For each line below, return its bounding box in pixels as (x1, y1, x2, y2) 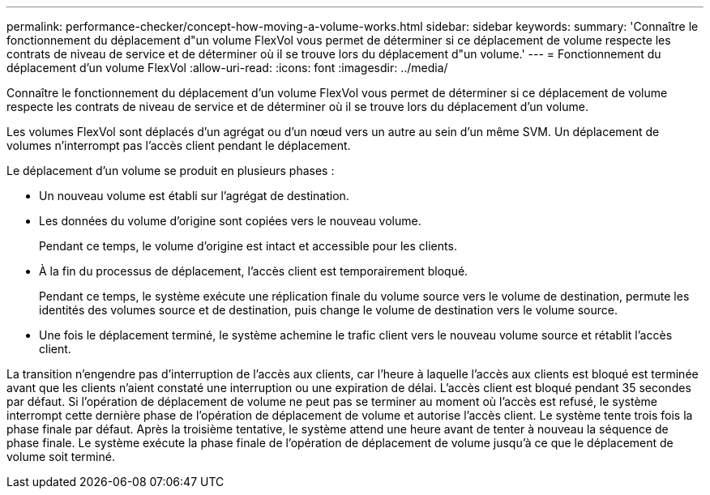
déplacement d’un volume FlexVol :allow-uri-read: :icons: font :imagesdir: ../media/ (6, 61, 448, 75)
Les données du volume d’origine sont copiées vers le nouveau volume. (39, 214, 421, 228)
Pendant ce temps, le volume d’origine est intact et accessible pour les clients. (39, 239, 457, 253)
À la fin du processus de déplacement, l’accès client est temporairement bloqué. (39, 264, 468, 278)
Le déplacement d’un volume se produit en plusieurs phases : (6, 164, 335, 177)
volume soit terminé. (6, 450, 115, 463)
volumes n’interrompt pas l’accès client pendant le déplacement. (6, 139, 351, 152)
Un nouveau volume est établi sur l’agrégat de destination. (39, 189, 349, 203)
